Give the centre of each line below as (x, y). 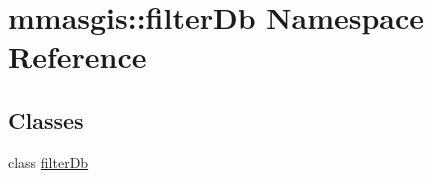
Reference (77, 56)
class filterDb (48, 161)
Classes (46, 119)
